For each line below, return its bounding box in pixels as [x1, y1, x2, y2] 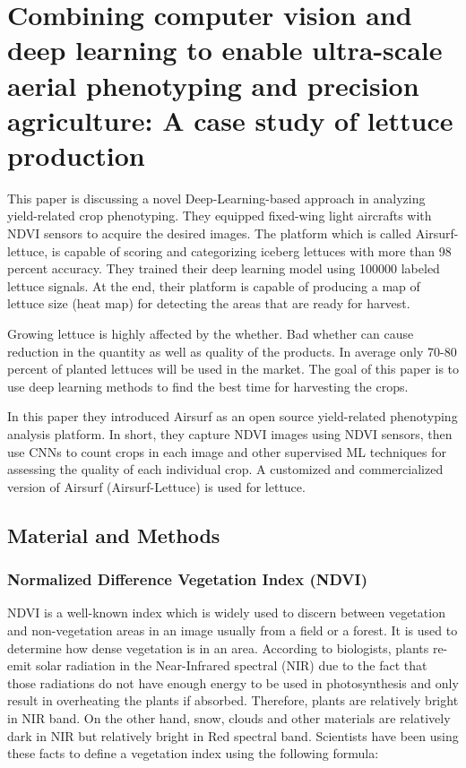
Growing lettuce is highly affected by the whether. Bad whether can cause [7, 324, 414, 343]
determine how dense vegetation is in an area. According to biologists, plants [7, 638, 429, 657]
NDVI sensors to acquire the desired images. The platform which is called [7, 224, 412, 243]
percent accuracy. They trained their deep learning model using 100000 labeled [7, 259, 440, 278]
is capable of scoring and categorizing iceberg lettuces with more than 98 [51, 241, 452, 260]
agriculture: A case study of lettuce [7, 101, 453, 138]
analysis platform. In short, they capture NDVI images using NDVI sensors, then [7, 425, 453, 443]
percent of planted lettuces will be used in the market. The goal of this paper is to [7, 359, 460, 378]
